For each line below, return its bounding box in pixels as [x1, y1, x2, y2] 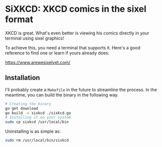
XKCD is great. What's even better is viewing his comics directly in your [5, 30, 149, 36]
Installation [5, 73, 40, 82]
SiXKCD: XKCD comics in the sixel [5, 3, 147, 15]
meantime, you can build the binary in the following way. [5, 92, 119, 98]
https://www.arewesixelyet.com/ [5, 59, 70, 65]
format [5, 14, 33, 25]
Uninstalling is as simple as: [5, 128, 61, 134]
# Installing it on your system [5, 115, 71, 120]
